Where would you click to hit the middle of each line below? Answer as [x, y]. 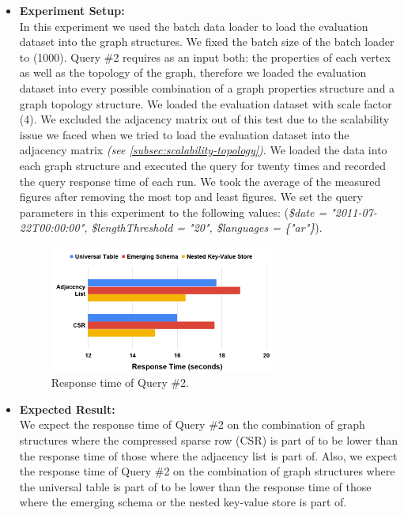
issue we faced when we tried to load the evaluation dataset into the [184, 134]
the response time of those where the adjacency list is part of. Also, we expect [208, 455]
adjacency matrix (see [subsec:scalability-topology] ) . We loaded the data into [203, 150]
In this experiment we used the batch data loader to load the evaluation [194, 26]
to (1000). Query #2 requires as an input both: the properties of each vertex [205, 57]
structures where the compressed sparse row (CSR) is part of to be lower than [208, 439]
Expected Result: [67, 409]
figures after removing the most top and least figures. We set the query [191, 197]
